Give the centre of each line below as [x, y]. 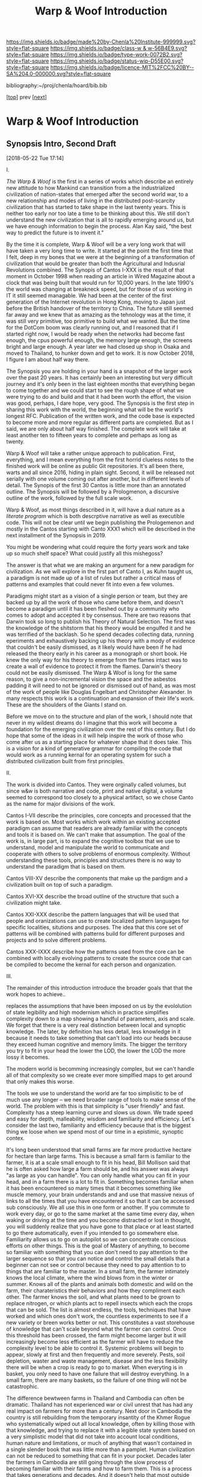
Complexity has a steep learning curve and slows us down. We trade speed [100, 1113]
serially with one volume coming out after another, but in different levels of [98, 479]
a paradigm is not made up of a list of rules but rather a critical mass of [94, 578]
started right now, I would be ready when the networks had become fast [96, 334]
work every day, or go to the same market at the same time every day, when [100, 1214]
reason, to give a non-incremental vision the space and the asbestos [91, 679]
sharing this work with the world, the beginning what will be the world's [95, 410]
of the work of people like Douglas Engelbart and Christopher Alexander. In [99, 692]
